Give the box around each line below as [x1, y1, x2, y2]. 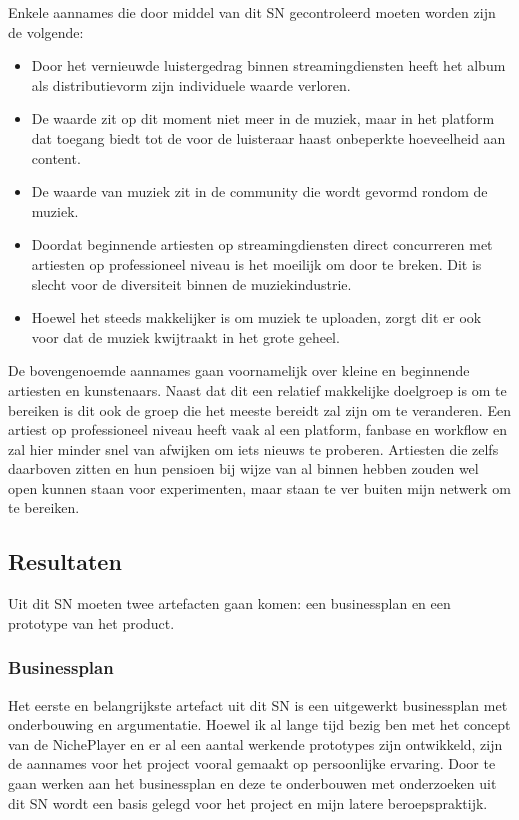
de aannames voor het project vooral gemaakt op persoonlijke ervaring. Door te [8, 753, 496, 774]
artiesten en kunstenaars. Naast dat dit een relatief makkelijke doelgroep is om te [8, 379, 507, 400]
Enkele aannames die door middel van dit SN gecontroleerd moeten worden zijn [8, 2, 496, 22]
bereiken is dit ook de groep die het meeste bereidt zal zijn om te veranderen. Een [8, 399, 511, 420]
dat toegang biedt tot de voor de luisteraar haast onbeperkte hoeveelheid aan [31, 127, 506, 148]
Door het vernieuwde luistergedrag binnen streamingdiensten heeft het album [31, 55, 506, 76]
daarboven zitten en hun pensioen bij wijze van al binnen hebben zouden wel [8, 458, 479, 479]
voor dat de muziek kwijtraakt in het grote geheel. [31, 326, 340, 347]
